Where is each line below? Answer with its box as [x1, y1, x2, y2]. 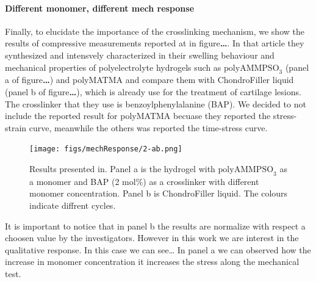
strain [5, 121, 27, 134]
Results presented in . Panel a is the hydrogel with [29, 162, 215, 175]
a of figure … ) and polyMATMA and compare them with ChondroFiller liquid [5, 73, 294, 86]
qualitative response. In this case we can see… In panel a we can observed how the [5, 243, 311, 256]
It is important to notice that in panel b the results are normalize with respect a [5, 219, 306, 232]
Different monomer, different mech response [5, 1, 195, 14]
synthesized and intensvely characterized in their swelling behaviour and [5, 48, 275, 61]
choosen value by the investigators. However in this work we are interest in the [5, 231, 299, 244]
